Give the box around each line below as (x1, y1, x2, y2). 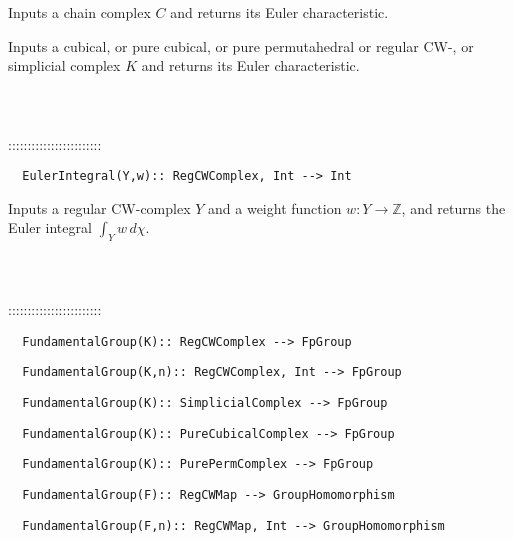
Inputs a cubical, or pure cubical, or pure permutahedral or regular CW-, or (8, 35, 474, 56)
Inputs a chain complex (8, 2, 151, 22)
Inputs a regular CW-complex (8, 197, 191, 218)
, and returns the (401, 197, 506, 218)
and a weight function (208, 197, 342, 218)
